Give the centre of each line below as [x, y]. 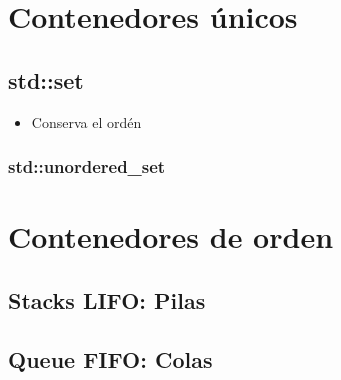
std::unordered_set [87, 166]
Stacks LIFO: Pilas [107, 299]
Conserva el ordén [86, 121]
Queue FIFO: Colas [110, 358]
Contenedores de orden [171, 236]
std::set [46, 79]
